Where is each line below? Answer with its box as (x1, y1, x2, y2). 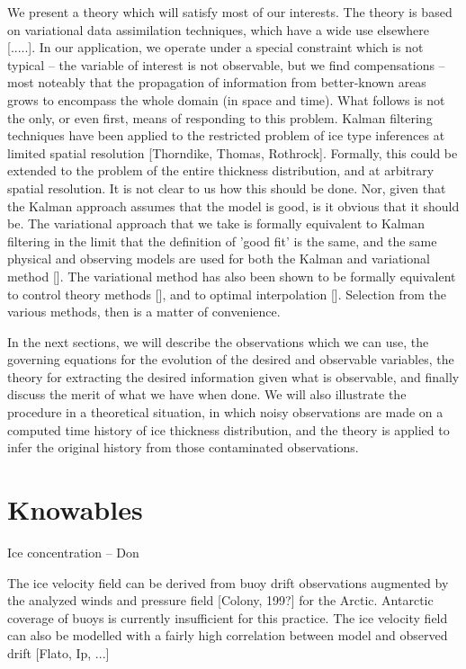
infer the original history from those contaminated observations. (7, 438, 359, 457)
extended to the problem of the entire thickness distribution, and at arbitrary (7, 161, 435, 180)
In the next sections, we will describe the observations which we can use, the (7, 332, 429, 351)
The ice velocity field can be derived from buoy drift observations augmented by (7, 573, 449, 592)
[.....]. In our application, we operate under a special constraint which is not (7, 38, 424, 57)
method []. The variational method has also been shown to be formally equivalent (7, 266, 456, 285)
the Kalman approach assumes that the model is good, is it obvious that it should (7, 196, 460, 215)
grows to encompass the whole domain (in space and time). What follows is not (7, 90, 445, 109)
